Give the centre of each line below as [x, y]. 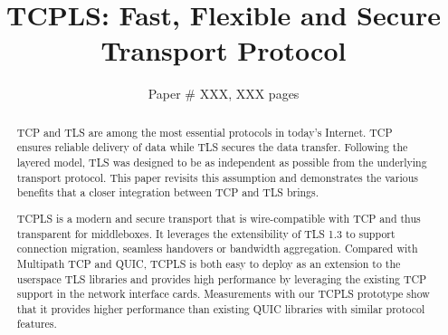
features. [37, 324]
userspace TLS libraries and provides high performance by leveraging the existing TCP [222, 278]
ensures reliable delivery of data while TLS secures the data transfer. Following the [212, 147]
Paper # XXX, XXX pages [224, 94]
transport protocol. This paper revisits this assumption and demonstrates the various [217, 177]
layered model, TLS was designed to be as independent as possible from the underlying [222, 163]
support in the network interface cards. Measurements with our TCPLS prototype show [223, 294]
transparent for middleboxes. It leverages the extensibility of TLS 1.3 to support [206, 233]
